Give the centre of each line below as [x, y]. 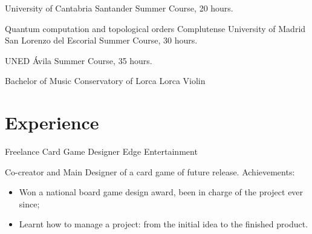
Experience [52, 122]
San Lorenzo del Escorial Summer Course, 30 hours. [101, 40]
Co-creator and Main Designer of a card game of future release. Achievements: [150, 171]
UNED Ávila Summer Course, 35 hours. [79, 60]
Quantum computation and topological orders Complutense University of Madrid [155, 28]
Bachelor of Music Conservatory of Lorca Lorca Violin [105, 81]
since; [29, 203]
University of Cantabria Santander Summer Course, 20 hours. [119, 8]
